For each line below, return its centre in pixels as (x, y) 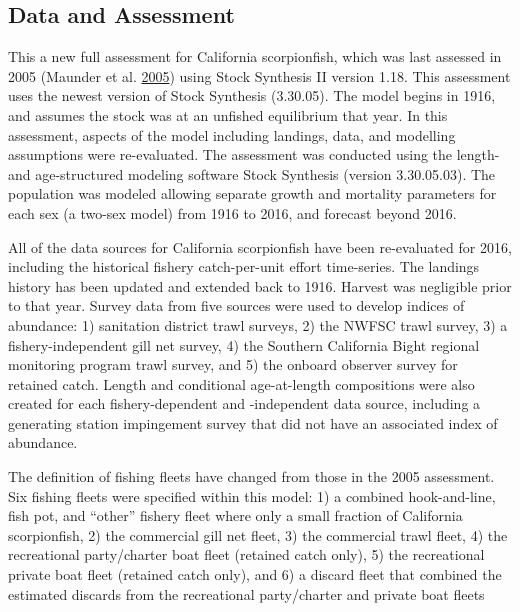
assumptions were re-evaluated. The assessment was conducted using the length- (254, 154)
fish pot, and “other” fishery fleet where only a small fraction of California (235, 515)
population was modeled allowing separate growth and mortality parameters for (252, 193)
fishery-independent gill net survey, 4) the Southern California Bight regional (244, 344)
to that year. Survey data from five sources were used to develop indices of (236, 305)
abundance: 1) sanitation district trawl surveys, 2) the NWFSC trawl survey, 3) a (258, 324)
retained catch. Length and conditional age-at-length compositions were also (241, 383)
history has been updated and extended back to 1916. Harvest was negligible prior (260, 285)
